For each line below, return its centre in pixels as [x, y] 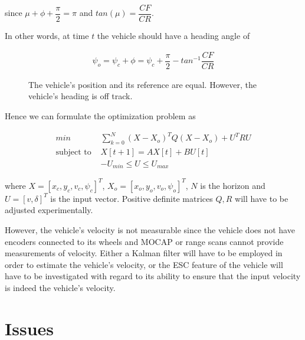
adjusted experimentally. [49, 210]
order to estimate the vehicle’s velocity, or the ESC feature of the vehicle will [144, 264]
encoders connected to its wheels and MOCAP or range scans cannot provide [144, 241]
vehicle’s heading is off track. [81, 96]
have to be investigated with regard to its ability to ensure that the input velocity [153, 276]
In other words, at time [47, 36]
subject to [73, 152]
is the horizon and [233, 185]
